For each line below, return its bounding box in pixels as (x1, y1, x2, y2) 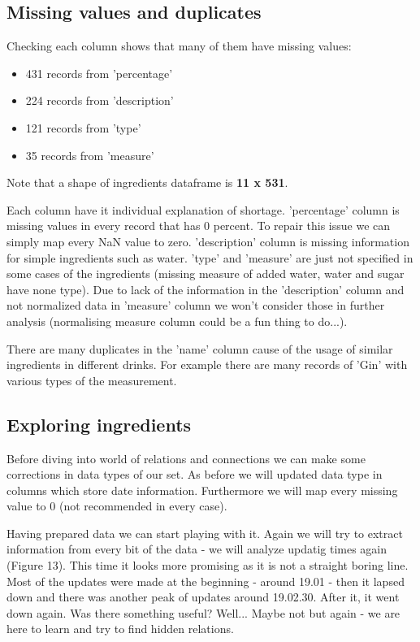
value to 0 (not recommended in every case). (6, 497, 227, 514)
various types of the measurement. (6, 371, 177, 388)
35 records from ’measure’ (25, 146, 154, 163)
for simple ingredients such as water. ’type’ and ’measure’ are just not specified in (6, 249, 414, 266)
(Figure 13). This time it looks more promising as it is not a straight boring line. (6, 557, 409, 574)
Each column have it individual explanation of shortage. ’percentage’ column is (6, 201, 400, 218)
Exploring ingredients (6, 411, 192, 436)
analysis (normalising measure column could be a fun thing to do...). (6, 312, 348, 329)
